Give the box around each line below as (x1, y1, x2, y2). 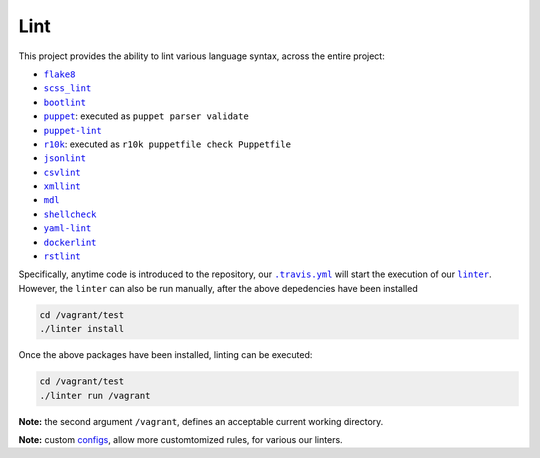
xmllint (43, 181, 82, 192)
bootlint (43, 96, 87, 108)
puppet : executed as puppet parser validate (43, 110, 249, 122)
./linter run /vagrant (39, 390, 151, 401)
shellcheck (43, 208, 97, 220)
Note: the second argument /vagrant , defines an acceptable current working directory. (18, 415, 384, 427)
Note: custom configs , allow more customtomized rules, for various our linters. (18, 433, 344, 445)
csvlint (43, 166, 82, 178)
